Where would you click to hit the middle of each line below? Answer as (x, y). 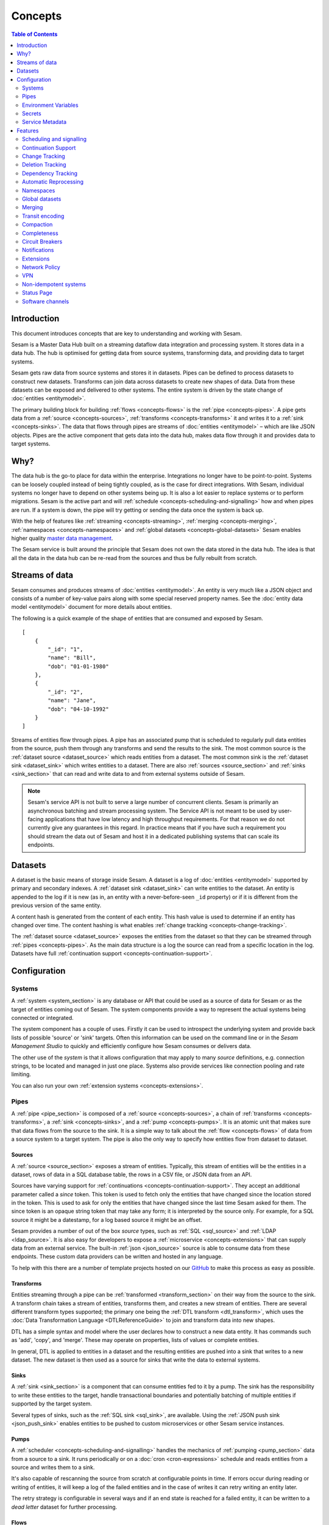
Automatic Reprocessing (53, 182)
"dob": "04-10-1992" (78, 709)
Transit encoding (43, 216)
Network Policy (41, 267)
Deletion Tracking (44, 165)
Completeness (40, 233)
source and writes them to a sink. (53, 1468)
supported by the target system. (52, 1404)
